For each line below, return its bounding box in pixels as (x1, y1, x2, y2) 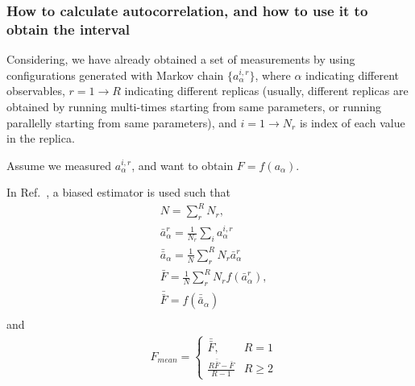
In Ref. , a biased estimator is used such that (6, 184, 230, 201)
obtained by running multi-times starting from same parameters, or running (6, 98, 381, 114)
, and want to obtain (131, 156, 234, 173)
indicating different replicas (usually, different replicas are (124, 82, 409, 99)
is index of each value (299, 114, 405, 131)
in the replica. (6, 130, 75, 147)
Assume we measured (6, 156, 112, 173)
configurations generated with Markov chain (6, 66, 224, 83)
